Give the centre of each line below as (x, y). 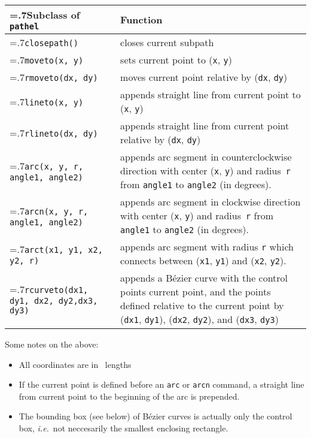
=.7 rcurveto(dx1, (49, 289)
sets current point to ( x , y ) (176, 60)
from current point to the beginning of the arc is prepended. (129, 396)
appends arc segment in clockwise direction (211, 202)
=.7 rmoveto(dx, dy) (54, 77)
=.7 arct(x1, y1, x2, (56, 249)
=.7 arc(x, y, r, (47, 166)
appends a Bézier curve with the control (204, 278)
